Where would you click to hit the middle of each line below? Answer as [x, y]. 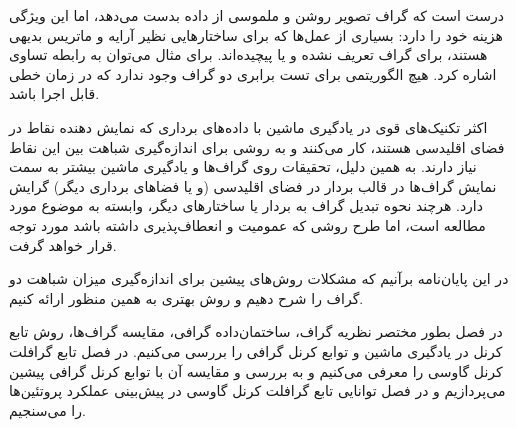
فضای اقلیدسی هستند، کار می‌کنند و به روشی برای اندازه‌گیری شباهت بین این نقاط [257, 146]
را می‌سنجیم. [47, 409]
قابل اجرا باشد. [54, 93]
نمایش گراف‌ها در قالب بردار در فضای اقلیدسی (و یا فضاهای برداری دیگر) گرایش [253, 185]
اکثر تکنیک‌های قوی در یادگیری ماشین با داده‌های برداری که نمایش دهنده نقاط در [248, 126]
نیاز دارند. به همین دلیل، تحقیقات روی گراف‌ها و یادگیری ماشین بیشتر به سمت [243, 166]
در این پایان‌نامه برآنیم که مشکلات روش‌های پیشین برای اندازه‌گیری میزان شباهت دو [259, 278]
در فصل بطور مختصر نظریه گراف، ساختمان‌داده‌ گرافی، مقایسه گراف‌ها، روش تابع [256, 331]
